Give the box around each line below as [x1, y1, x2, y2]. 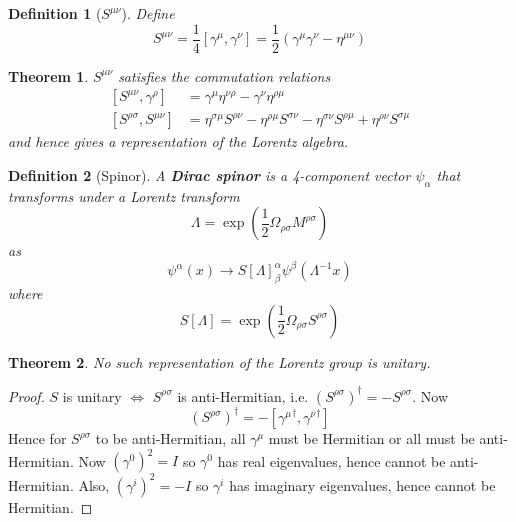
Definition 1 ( [8, 3, 102, 23]
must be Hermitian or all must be [268, 428, 475, 449]
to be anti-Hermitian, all [95, 428, 246, 449]
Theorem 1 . [8, 65, 89, 86]
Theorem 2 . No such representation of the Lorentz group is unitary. [8, 351, 431, 372]
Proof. [8, 385, 45, 406]
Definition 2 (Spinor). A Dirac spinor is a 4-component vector [8, 164, 411, 185]
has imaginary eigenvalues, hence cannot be [229, 474, 496, 495]
